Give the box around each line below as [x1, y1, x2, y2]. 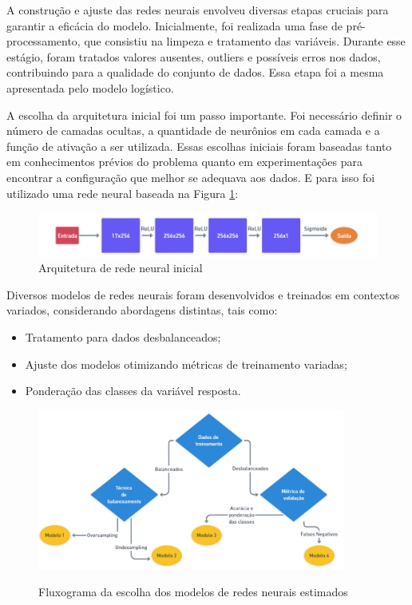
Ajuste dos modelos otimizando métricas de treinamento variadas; [25, 355, 347, 372]
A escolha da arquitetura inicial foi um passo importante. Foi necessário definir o [6, 106, 402, 123]
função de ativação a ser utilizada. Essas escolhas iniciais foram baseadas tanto [6, 137, 392, 154]
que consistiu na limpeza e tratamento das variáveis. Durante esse [84, 33, 406, 49]
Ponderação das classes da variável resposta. [25, 382, 241, 399]
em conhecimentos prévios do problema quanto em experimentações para [6, 153, 363, 170]
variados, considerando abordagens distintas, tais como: [6, 302, 278, 318]
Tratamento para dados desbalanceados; [25, 328, 221, 345]
